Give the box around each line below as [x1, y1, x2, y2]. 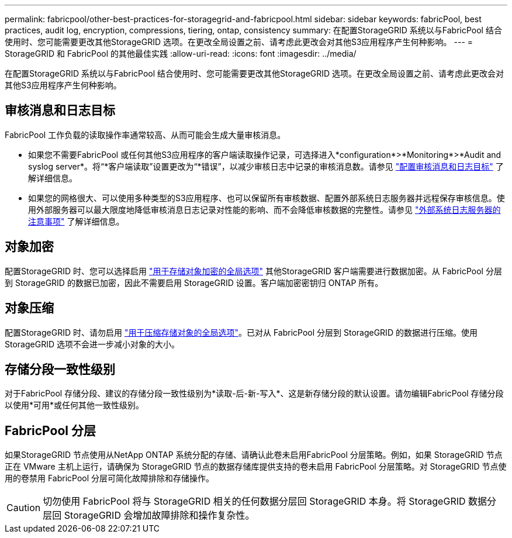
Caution [6, 502, 41, 514]
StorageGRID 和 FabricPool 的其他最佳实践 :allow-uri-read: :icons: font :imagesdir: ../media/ [5, 49, 357, 58]
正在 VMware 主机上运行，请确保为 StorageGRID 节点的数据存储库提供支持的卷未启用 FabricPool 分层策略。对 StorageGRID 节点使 [5, 461, 507, 472]
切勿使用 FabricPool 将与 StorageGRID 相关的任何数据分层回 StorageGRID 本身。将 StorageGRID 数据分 [43, 495, 497, 508]
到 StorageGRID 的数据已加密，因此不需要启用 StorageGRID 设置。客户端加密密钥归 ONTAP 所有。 [5, 277, 383, 288]
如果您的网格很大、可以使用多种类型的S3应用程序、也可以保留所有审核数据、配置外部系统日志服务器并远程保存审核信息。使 [28, 192, 505, 203]
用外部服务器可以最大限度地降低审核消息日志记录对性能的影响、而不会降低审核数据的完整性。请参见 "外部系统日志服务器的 [28, 204, 501, 215]
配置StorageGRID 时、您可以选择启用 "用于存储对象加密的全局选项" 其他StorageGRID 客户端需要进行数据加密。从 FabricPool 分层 [5, 265, 502, 276]
